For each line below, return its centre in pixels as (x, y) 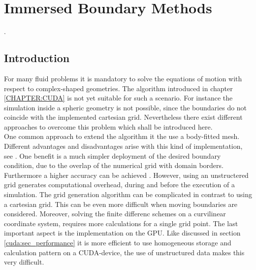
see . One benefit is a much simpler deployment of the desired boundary (112, 155)
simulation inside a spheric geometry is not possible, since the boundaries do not (126, 107)
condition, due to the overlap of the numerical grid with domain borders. (114, 165)
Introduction (37, 58)
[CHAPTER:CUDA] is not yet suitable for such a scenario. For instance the (118, 98)
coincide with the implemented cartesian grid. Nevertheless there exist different (123, 117)
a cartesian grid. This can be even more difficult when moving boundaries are (121, 204)
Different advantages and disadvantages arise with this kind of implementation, (123, 146)
